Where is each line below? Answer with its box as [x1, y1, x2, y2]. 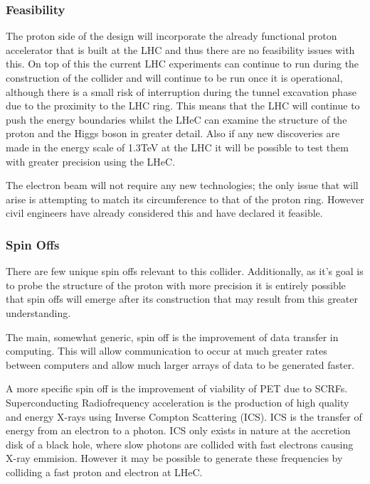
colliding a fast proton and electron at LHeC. [6, 464, 203, 479]
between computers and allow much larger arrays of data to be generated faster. [6, 357, 355, 372]
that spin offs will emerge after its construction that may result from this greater [6, 291, 358, 306]
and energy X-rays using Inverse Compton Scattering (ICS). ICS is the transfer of [6, 409, 362, 424]
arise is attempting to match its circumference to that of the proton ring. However [6, 191, 364, 206]
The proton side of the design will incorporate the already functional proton [6, 28, 337, 43]
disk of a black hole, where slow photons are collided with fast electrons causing [6, 436, 354, 451]
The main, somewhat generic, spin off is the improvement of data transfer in [6, 329, 339, 344]
